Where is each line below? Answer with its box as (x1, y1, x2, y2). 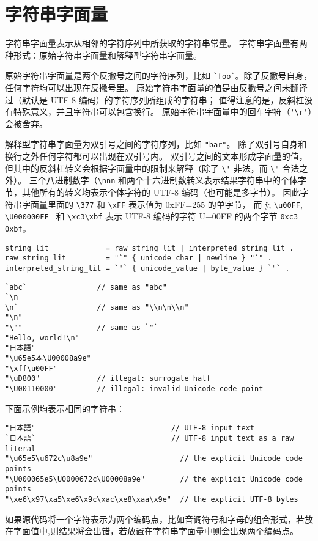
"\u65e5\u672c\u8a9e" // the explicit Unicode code (5, 454, 303, 463)
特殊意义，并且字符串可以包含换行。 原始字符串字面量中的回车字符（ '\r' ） (13, 105, 312, 118)
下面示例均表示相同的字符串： (5, 402, 125, 414)
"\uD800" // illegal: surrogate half (5, 374, 211, 383)
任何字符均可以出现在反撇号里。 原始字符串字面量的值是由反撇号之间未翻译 (5, 81, 308, 94)
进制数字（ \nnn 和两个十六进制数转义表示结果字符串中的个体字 (54, 174, 306, 186)
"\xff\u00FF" (5, 364, 57, 373)
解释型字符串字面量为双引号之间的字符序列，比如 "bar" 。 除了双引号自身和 (5, 138, 307, 150)
